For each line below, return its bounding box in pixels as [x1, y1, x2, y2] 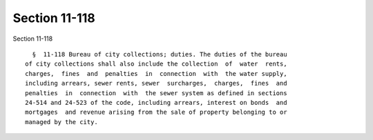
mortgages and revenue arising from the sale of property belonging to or [25, 108, 287, 117]
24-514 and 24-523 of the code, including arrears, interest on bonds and [25, 99, 287, 106]
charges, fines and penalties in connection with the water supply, [25, 70, 287, 77]
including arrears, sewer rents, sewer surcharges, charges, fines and [25, 79, 287, 88]
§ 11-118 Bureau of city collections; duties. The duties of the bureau [32, 50, 287, 58]
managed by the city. [25, 118, 98, 126]
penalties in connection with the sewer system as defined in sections [25, 89, 287, 97]
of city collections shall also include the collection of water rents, [25, 60, 287, 68]
